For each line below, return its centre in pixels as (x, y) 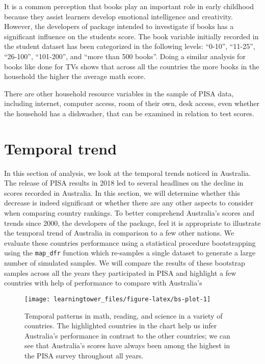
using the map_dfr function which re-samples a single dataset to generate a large (130, 253)
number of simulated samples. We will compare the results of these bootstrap (125, 263)
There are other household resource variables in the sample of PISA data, (119, 93)
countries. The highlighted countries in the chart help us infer (121, 326)
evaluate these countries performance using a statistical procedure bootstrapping (130, 242)
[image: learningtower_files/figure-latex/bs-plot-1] (118, 299)
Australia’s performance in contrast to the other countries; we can (127, 335)
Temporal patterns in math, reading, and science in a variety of (124, 315)
